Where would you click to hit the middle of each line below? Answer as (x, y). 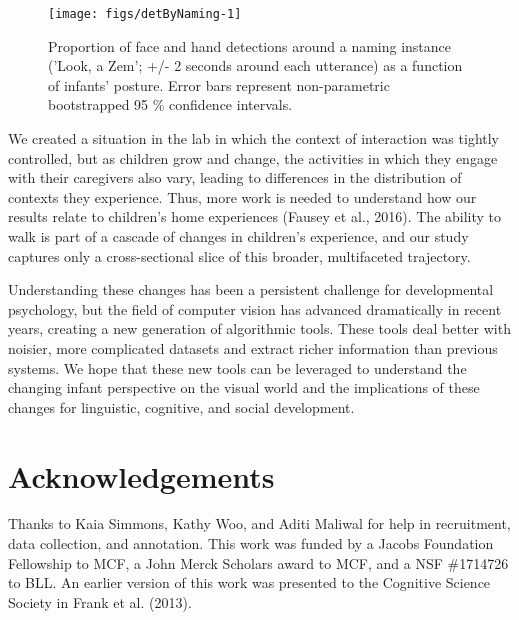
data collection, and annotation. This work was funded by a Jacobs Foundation (251, 543)
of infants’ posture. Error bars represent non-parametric (219, 84)
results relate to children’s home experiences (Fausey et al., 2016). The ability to (255, 216)
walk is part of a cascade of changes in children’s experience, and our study (238, 236)
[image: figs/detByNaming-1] (145, 14)
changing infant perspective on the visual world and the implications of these (244, 387)
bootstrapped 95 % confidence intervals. (170, 104)
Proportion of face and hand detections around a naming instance (250, 45)
